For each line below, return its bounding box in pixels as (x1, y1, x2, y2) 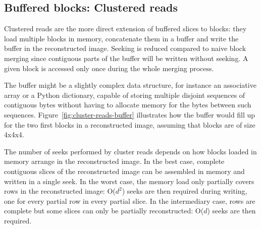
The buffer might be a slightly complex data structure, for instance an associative (4, 80, 256, 90)
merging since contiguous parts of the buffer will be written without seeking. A (4, 52, 248, 63)
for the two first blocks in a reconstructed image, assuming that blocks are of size (4, 119, 255, 130)
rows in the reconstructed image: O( (4, 186, 116, 196)
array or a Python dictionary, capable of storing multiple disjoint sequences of (4, 89, 245, 100)
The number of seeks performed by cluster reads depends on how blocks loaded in (4, 146, 257, 156)
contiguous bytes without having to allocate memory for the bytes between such (4, 99, 251, 110)
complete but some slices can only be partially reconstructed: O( (4, 205, 204, 216)
